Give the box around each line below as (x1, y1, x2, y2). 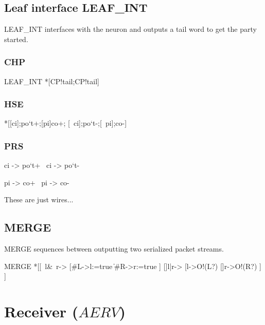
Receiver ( (4, 301, 79, 322)
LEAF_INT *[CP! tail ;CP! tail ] (4, 75, 99, 86)
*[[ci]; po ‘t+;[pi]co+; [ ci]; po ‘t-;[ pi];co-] (4, 118, 127, 128)
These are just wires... (4, 194, 74, 205)
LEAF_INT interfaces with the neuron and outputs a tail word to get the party (4, 24, 257, 34)
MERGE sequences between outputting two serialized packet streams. (4, 243, 224, 254)
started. (4, 33, 28, 44)
